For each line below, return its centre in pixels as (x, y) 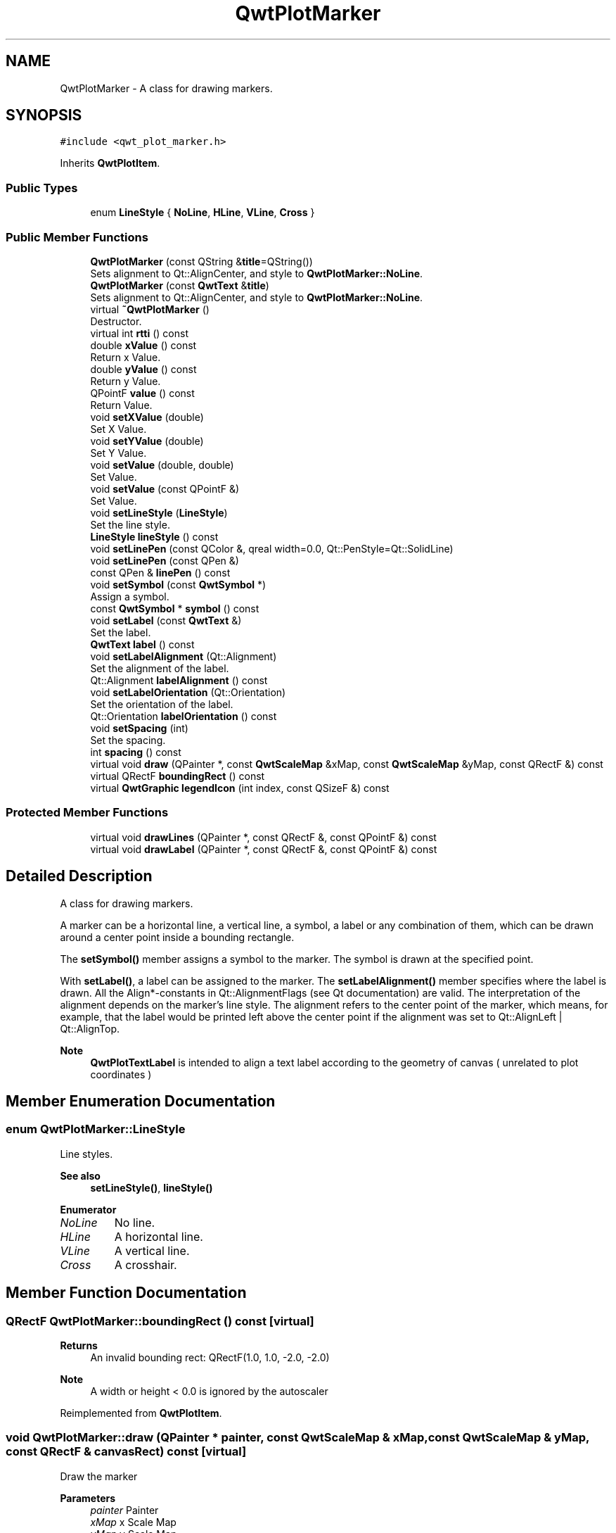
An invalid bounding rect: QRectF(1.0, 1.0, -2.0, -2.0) (210, 1357)
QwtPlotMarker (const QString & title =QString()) (201, 261)
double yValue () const (143, 369)
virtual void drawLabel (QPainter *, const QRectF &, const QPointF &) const (264, 849)
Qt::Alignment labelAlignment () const (179, 680)
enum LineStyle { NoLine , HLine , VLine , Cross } (203, 213)
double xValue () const (143, 345)
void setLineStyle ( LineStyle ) (159, 512)
